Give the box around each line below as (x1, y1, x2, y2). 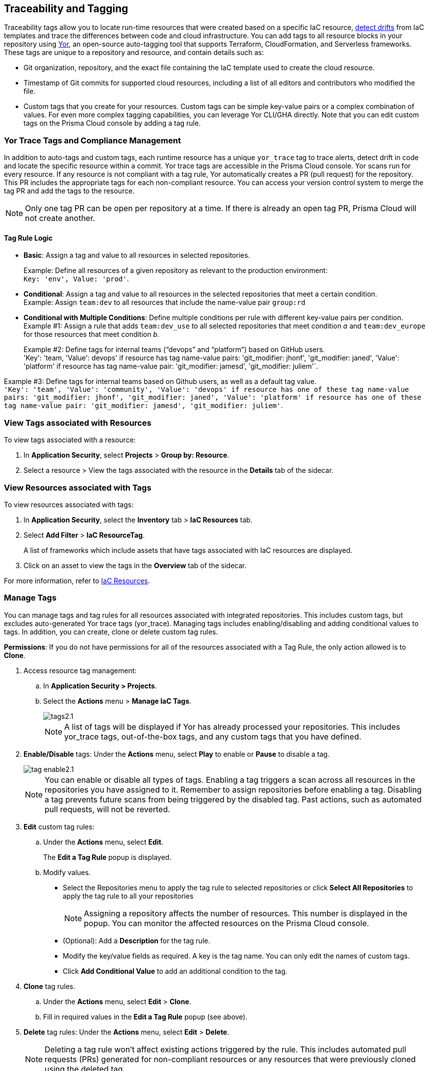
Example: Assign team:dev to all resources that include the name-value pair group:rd (24, 298, 305, 307)
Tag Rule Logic (4, 233, 53, 242)
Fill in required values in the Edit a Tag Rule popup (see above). (43, 1012, 248, 1021)
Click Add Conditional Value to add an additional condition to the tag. (63, 966, 288, 975)
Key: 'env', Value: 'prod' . (24, 275, 129, 283)
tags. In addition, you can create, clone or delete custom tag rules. (4, 627, 218, 636)
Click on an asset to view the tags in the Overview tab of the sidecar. (24, 561, 247, 570)
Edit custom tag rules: (24, 822, 95, 831)
